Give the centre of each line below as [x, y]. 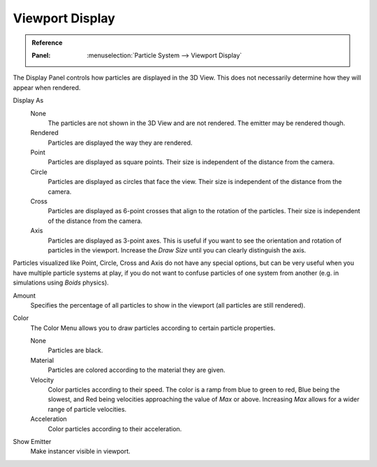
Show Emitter [32, 441]
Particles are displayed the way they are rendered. [120, 143]
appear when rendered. [47, 87]
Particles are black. [75, 350]
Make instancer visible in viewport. [80, 452]
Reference [47, 43]
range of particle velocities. [87, 409]
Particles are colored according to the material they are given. [137, 370]
